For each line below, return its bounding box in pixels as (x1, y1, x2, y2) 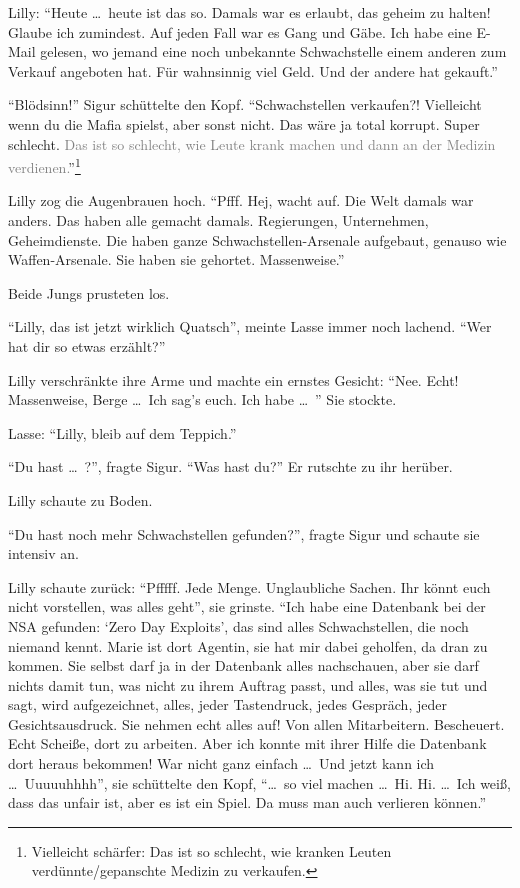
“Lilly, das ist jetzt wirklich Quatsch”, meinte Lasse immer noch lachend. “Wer (8, 316, 492, 337)
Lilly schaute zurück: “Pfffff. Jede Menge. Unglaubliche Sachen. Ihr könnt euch (8, 576, 491, 597)
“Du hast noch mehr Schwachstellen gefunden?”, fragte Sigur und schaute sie (8, 523, 480, 544)
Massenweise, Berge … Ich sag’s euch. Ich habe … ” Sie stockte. (8, 389, 397, 410)
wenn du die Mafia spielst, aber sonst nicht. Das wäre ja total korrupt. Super (8, 113, 480, 134)
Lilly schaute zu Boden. (8, 489, 153, 510)
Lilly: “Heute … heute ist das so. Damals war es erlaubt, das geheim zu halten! (8, 2, 491, 22)
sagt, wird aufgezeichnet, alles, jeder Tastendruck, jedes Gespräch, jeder (8, 694, 447, 715)
